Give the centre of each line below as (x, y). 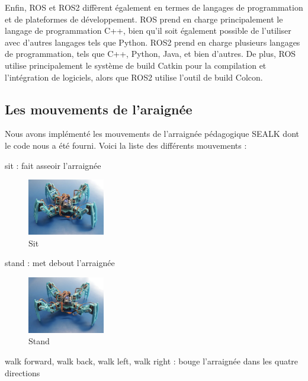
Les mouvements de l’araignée (99, 109)
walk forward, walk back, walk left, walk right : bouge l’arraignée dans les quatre (152, 361)
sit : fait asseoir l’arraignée (53, 165)
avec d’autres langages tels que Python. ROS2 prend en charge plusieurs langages (153, 42)
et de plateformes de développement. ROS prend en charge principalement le (144, 19)
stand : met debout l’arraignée (60, 263)
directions (23, 372)
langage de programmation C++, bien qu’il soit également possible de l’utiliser (148, 31)
